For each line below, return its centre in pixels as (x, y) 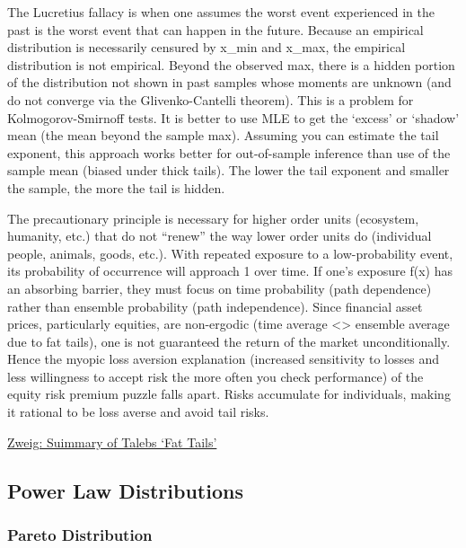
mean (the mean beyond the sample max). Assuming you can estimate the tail (223, 135)
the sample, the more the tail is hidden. (116, 187)
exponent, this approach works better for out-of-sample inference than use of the (229, 152)
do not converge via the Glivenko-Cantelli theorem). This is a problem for (211, 99)
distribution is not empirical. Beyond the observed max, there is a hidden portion (231, 64)
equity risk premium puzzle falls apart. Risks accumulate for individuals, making (229, 394)
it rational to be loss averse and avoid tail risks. (138, 412)
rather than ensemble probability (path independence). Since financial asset (215, 306)
